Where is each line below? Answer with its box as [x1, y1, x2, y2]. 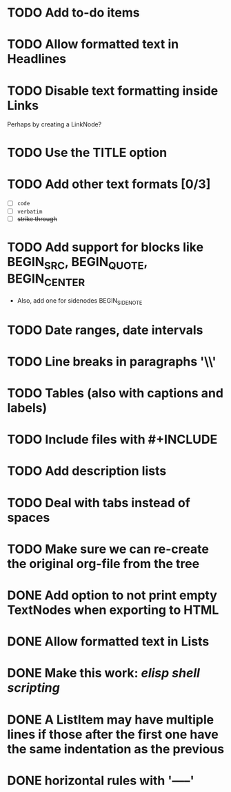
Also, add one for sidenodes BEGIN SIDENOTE [17, 296, 143, 306]
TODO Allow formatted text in [7, 37, 179, 53]
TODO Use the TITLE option [7, 144, 168, 160]
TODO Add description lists [7, 463, 167, 479]
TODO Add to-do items [7, 5, 140, 21]
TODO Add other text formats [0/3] [7, 176, 211, 191]
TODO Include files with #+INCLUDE [7, 432, 218, 447]
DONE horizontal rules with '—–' [7, 773, 194, 789]
